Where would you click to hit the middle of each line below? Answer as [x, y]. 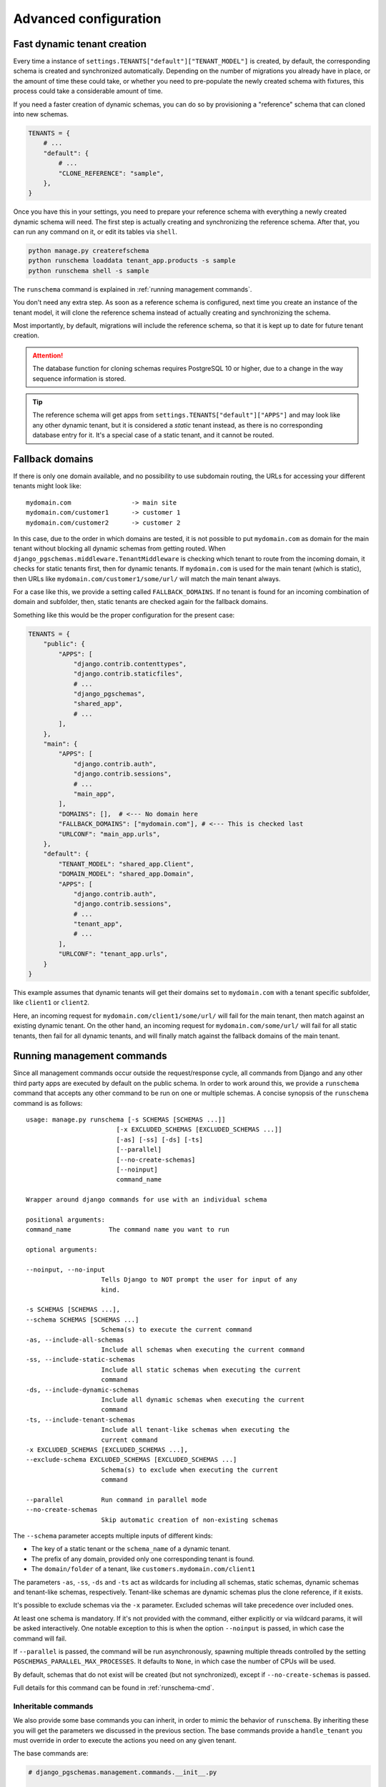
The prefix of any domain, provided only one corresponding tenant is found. [143, 1559]
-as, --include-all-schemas [75, 1340]
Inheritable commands [53, 1706]
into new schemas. [41, 114]
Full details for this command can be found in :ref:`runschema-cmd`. [114, 1688]
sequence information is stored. [79, 378]
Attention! [48, 355]
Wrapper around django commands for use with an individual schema [147, 1200]
